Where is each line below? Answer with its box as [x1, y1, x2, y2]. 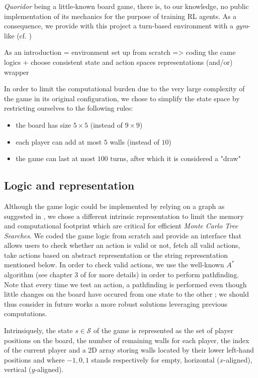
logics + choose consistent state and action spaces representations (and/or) [4, 56, 233, 67]
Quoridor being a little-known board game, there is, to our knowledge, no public [4, 1, 249, 11]
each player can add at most [15, 136, 102, 147]
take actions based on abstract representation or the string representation [4, 249, 228, 260]
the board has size [15, 119, 71, 130]
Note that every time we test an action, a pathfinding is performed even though [4, 279, 247, 289]
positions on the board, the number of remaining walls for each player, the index [4, 335, 250, 345]
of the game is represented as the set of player [93, 325, 234, 336]
